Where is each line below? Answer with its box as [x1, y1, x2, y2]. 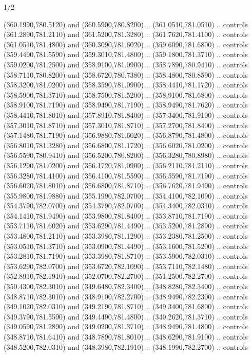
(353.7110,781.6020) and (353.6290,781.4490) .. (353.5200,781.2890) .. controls [4, 220, 248, 231]
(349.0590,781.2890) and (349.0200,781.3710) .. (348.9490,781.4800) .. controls [4, 321, 248, 332]
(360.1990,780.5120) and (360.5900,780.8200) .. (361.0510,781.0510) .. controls [4, 19, 248, 29]
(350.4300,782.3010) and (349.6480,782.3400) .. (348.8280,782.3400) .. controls [4, 281, 248, 292]
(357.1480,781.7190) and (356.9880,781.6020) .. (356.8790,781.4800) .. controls [4, 130, 248, 140]
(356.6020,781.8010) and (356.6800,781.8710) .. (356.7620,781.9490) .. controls [4, 180, 248, 191]
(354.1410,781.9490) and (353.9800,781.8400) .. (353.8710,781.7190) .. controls [4, 210, 248, 221]
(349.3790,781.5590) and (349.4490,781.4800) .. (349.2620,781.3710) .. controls [4, 311, 248, 322]
